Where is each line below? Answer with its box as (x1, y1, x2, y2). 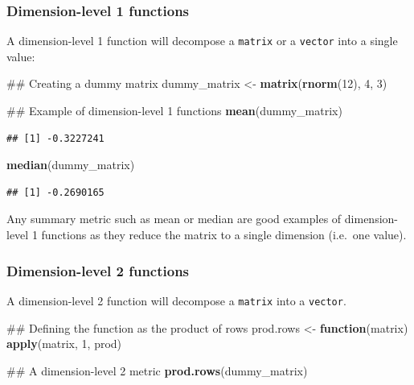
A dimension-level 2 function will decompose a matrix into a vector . (6, 292, 346, 308)
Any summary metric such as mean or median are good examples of (6, 210, 342, 227)
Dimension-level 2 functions (6, 260, 190, 280)
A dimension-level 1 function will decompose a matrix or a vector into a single (6, 32, 398, 49)
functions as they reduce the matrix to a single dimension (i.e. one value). (41, 226, 407, 243)
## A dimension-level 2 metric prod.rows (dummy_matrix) (6, 362, 308, 379)
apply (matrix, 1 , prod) (6, 335, 122, 352)
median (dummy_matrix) (6, 156, 135, 173)
